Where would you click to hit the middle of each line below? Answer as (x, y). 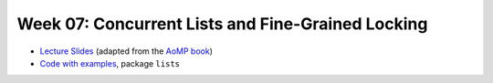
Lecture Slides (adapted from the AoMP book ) (126, 51)
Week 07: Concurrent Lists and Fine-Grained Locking (222, 24)
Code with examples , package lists (110, 63)
